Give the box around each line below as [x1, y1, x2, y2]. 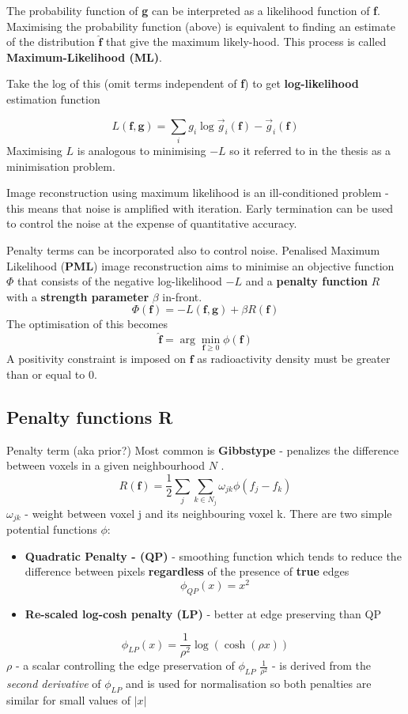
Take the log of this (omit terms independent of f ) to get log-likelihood [6, 75, 359, 92]
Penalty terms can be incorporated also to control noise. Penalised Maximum [6, 242, 380, 259]
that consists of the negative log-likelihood [17, 273, 222, 289]
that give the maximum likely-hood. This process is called [106, 33, 387, 50]
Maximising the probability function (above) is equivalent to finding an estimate [6, 17, 395, 34]
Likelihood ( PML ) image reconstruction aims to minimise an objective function [6, 257, 395, 274]
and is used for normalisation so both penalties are [125, 675, 372, 692]
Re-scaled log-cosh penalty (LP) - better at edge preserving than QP [25, 605, 381, 621]
